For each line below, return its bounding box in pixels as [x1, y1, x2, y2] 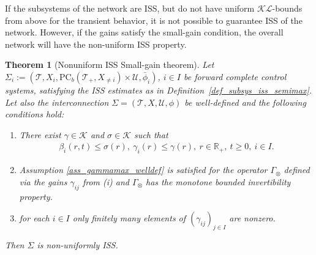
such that [134, 128, 168, 141]
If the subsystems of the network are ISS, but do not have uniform [5, 2, 255, 14]
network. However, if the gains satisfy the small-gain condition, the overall [5, 26, 284, 39]
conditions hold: [5, 108, 64, 120]
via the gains [19, 175, 67, 188]
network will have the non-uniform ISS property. [5, 37, 187, 50]
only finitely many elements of [72, 212, 186, 224]
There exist [19, 128, 61, 141]
